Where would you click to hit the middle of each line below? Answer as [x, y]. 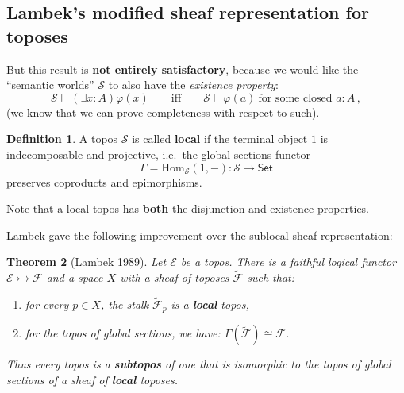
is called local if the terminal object [220, 139]
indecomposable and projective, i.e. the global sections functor [158, 154]
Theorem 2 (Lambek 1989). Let [87, 262]
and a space [75, 277]
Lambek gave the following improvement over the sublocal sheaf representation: [200, 235]
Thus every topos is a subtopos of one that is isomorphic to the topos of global [199, 364]
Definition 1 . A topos [62, 139]
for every [47, 304]
